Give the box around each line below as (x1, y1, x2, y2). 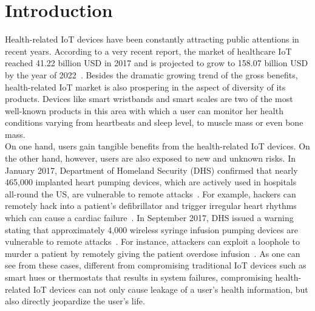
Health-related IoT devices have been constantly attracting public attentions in (5, 33, 299, 46)
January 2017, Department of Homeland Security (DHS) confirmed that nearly (5, 163, 298, 176)
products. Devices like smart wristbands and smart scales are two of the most (5, 92, 293, 105)
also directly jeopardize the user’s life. (5, 295, 145, 307)
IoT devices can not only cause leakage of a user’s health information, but (33, 282, 308, 295)
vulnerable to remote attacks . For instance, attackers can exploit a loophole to (5, 235, 300, 248)
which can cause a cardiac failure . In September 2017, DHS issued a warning (5, 211, 294, 224)
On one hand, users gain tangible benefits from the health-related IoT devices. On (5, 140, 310, 152)
